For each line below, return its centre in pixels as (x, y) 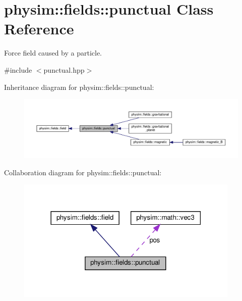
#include (18, 69)
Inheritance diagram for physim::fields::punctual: (79, 87)
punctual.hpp (64, 69)
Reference (39, 29)
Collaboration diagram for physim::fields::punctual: (83, 172)
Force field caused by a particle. (53, 53)
